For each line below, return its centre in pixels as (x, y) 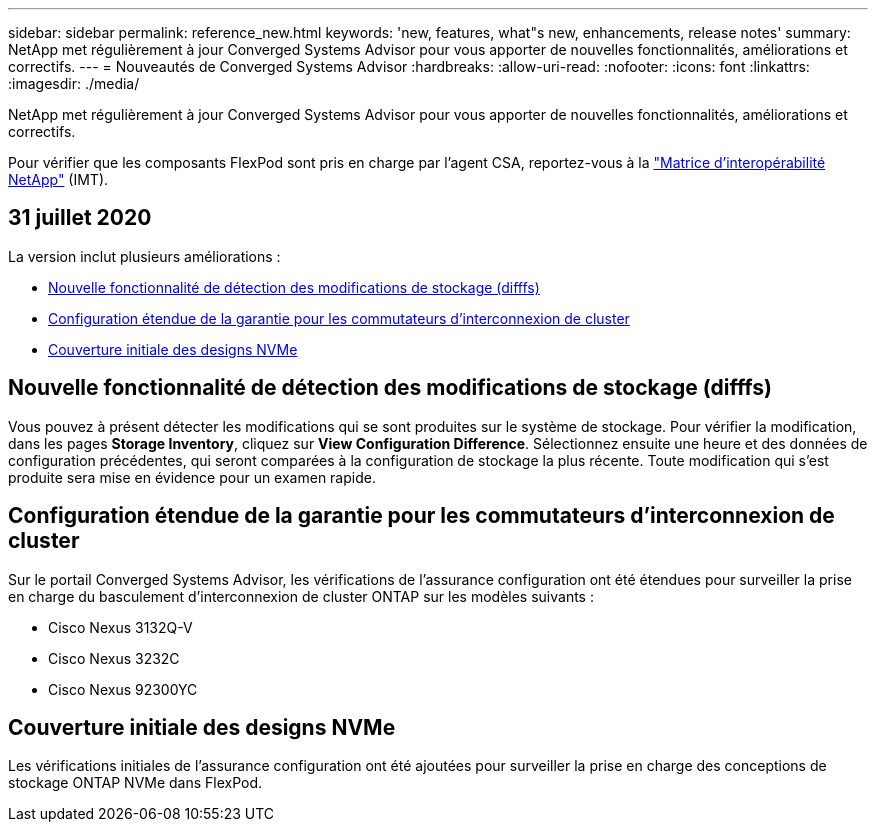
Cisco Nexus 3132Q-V (120, 627)
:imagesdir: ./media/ (74, 83)
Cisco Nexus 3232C (114, 658)
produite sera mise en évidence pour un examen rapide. (192, 477)
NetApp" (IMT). (58, 179)
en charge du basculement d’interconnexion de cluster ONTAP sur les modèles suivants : (301, 596)
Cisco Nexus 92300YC (123, 689)
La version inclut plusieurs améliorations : (144, 256)
